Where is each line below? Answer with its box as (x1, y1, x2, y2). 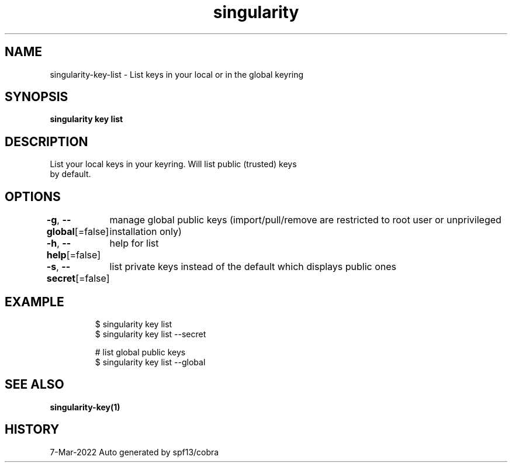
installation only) (109, 226, 182, 238)
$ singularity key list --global (95, 357, 206, 367)
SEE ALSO (5, 377, 64, 392)
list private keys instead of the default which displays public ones (109, 261, 397, 273)
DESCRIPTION (5, 134, 88, 149)
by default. (50, 169, 91, 179)
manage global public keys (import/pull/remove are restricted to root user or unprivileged (109, 214, 501, 226)
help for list (109, 237, 159, 250)
